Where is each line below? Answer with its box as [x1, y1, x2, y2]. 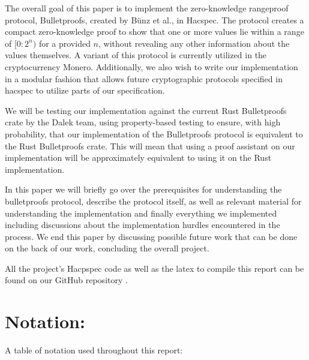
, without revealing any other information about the [98, 37, 290, 49]
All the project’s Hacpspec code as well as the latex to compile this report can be [5, 262, 304, 274]
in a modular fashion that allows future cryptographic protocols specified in [5, 72, 283, 85]
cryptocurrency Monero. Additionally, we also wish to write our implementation [5, 60, 298, 73]
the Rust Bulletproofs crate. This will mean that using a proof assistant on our [5, 139, 295, 152]
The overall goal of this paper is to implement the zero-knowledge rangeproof [5, 2, 289, 14]
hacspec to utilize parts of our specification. [5, 84, 165, 97]
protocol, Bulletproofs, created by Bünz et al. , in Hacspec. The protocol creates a [5, 13, 304, 26]
